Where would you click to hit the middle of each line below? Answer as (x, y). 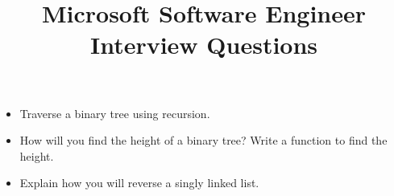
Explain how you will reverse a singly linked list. (139, 183)
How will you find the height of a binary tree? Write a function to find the (203, 140)
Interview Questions (204, 45)
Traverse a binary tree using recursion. (115, 113)
